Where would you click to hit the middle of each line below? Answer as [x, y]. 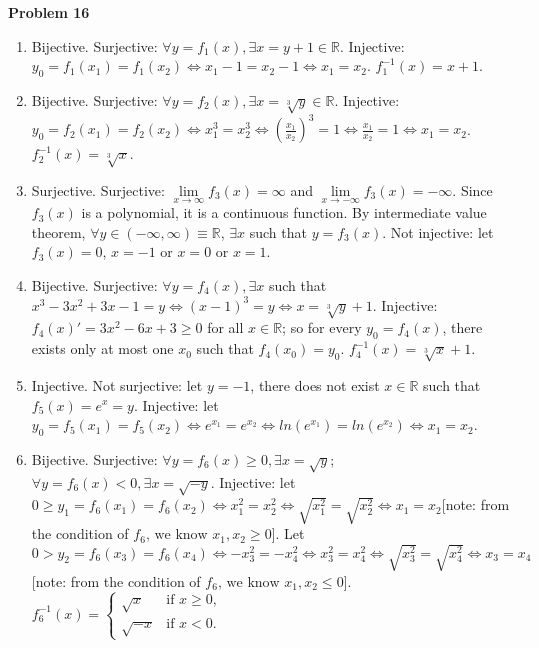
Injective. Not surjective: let [117, 384]
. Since [472, 190]
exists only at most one [102, 348]
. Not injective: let [438, 231]
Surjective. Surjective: [98, 190]
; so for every [322, 327]
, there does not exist [315, 384]
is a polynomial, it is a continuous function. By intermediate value [284, 212]
